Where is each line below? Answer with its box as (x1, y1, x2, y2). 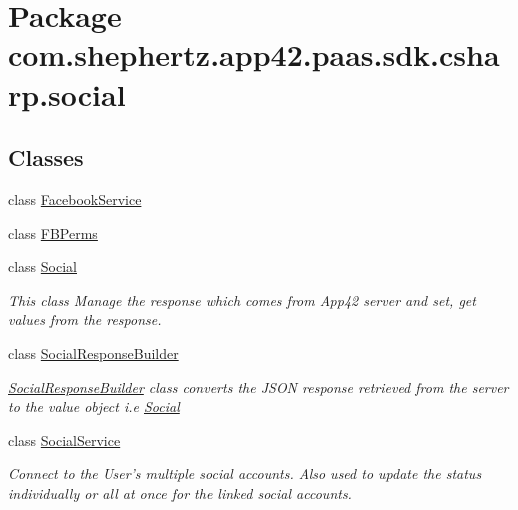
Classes (8, 142, 84, 173)
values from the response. (8, 309, 162, 330)
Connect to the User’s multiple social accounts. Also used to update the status (8, 463, 482, 484)
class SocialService (8, 429, 121, 450)
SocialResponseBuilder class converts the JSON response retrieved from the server (8, 376, 509, 397)
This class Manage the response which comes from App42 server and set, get (8, 289, 476, 310)
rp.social (8, 73, 126, 114)
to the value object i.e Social (8, 396, 180, 417)
